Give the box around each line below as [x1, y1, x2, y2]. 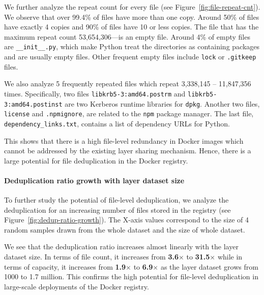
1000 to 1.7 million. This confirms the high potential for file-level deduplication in [4, 271, 258, 282]
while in [217, 251, 243, 262]
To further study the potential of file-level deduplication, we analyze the [4, 194, 229, 205]
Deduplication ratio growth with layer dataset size [4, 175, 185, 185]
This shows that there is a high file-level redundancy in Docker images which [4, 135, 244, 146]
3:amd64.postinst [4, 101, 63, 108]
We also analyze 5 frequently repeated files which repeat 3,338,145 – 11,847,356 [4, 78, 251, 89]
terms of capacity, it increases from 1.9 [4, 261, 126, 272]
